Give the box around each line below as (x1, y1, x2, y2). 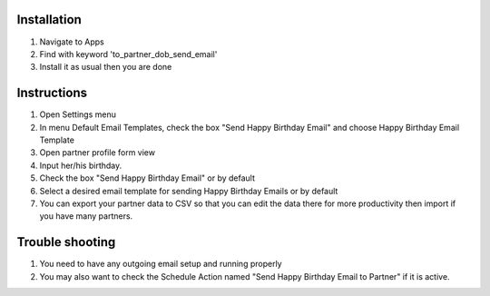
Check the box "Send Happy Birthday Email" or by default (39, 173, 256, 183)
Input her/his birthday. (39, 160, 122, 171)
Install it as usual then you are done (39, 62, 172, 73)
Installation (16, 12, 82, 27)
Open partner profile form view (39, 147, 156, 158)
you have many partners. (39, 211, 133, 222)
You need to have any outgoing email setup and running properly (39, 259, 282, 270)
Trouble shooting (16, 234, 116, 250)
